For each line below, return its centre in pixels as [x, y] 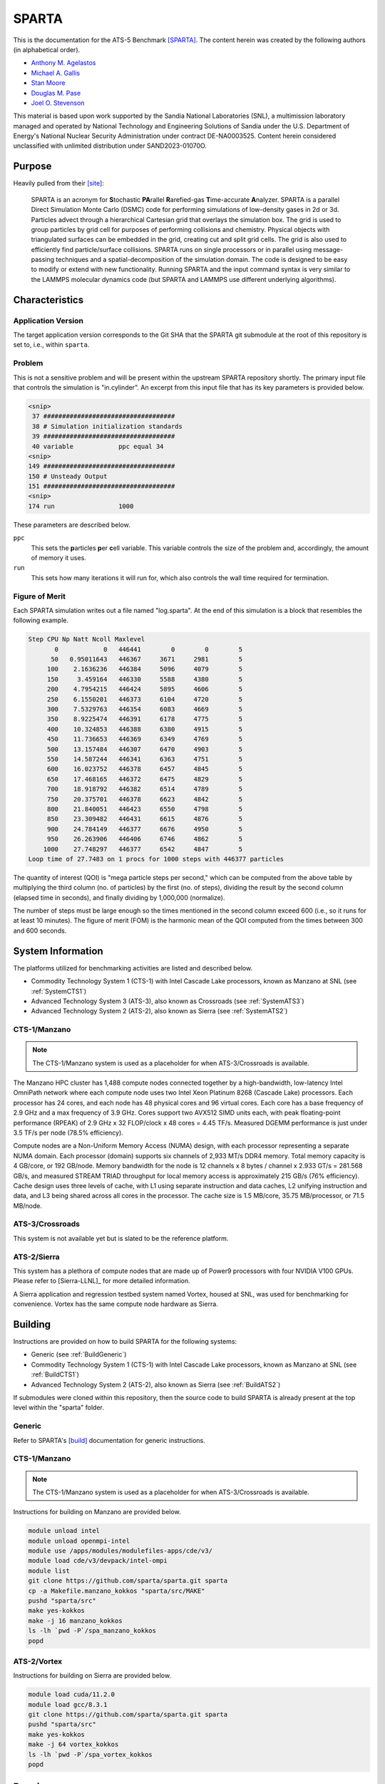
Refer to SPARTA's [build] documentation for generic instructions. [109, 1440]
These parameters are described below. [72, 524]
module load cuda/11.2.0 [72, 1694]
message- [328, 249]
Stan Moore [48, 83]
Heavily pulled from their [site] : [59, 183]
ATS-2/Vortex [38, 1661]
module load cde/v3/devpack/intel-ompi [98, 1561]
